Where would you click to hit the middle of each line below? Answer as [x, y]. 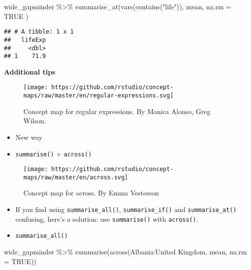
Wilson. [35, 121]
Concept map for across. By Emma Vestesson [91, 193]
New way [29, 137]
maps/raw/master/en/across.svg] [76, 177]
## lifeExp [25, 40]
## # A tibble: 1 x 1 [39, 32]
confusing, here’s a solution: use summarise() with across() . [107, 219]
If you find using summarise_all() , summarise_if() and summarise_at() [126, 209]
